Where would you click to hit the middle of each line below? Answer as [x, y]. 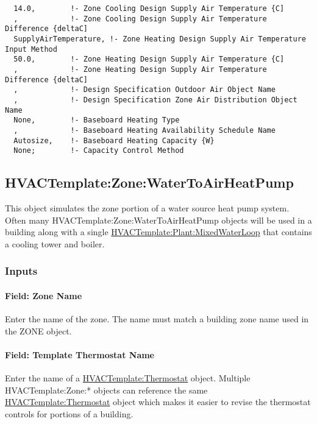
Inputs [21, 271]
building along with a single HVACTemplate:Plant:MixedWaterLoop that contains [158, 232]
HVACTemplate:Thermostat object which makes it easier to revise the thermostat [158, 402]
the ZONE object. [38, 330]
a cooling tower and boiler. [55, 243]
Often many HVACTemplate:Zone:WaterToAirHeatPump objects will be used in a [158, 220]
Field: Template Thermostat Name [80, 354]
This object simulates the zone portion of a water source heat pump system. [147, 208]
